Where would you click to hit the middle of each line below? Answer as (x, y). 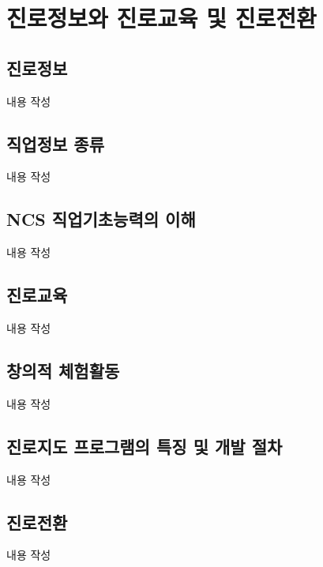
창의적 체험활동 (63, 370)
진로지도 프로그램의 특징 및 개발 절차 (145, 446)
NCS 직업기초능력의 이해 (101, 219)
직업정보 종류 (55, 143)
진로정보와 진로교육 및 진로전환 (161, 18)
